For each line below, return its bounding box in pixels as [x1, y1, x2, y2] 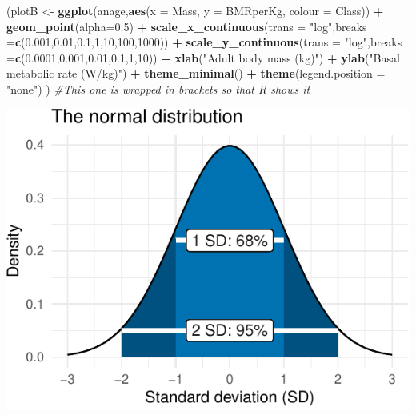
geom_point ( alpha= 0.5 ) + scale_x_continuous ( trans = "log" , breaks [6, 18, 367, 34]
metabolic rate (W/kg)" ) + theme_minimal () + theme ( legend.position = [6, 65, 386, 82]
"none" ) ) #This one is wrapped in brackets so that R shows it [6, 80, 310, 97]
